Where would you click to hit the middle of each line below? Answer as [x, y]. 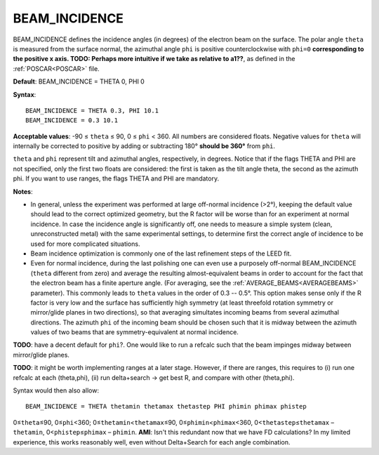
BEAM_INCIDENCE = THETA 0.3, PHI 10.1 [92, 110]
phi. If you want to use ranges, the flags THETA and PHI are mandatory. [116, 178]
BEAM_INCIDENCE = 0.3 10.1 [72, 120]
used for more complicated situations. [85, 244]
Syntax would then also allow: [56, 390]
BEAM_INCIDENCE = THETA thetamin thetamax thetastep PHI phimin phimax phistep [166, 407]
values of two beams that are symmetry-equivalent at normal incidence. [134, 332]
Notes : [23, 191]
